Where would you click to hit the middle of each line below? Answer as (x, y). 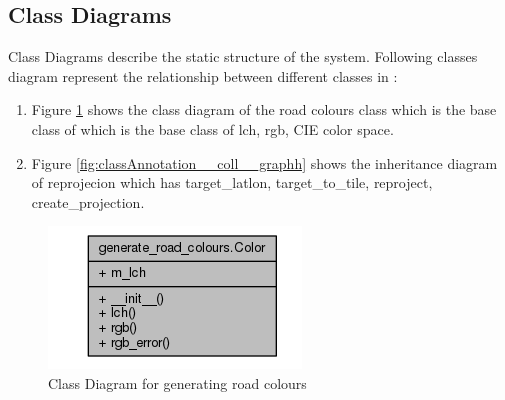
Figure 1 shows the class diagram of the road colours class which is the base (264, 109)
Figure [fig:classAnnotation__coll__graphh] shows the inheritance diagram (264, 162)
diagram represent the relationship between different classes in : (203, 75)
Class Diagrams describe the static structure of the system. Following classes (243, 56)
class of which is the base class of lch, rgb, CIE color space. (212, 128)
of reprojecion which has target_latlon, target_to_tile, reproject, (232, 182)
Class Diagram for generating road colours (177, 382)
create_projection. (88, 201)
